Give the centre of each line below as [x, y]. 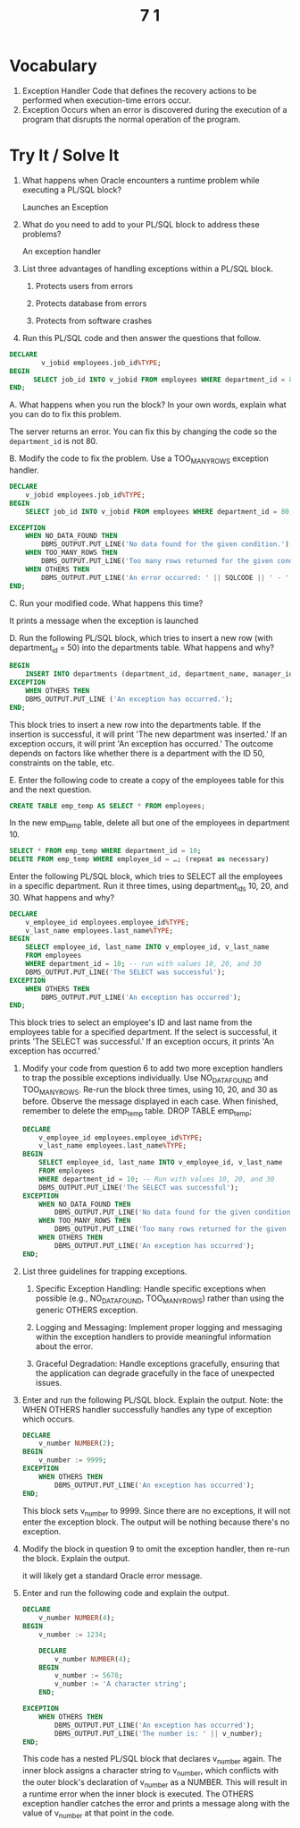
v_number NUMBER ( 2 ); [77, 1444]
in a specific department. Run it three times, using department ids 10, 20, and [149, 887]
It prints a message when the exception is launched [104, 620]
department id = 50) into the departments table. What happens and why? [142, 648]
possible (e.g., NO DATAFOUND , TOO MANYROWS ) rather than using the [159, 1299]
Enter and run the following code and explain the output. [125, 1593]
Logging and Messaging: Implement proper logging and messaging [159, 1327]
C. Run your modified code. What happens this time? [106, 603]
